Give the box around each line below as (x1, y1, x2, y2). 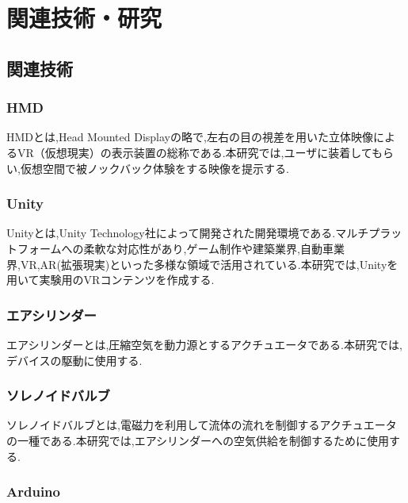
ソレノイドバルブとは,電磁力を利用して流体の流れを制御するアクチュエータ (6, 417, 397, 433)
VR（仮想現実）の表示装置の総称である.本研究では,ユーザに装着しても (17, 144, 383, 160)
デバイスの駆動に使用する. (6, 351, 143, 368)
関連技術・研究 (6, 2, 162, 34)
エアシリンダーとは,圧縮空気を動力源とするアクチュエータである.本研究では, (6, 336, 402, 352)
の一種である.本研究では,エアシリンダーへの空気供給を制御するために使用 (6, 432, 390, 448)
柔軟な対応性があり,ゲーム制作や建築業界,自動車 (83, 240, 334, 256)
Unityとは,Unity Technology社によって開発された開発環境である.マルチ (6, 225, 369, 241)
